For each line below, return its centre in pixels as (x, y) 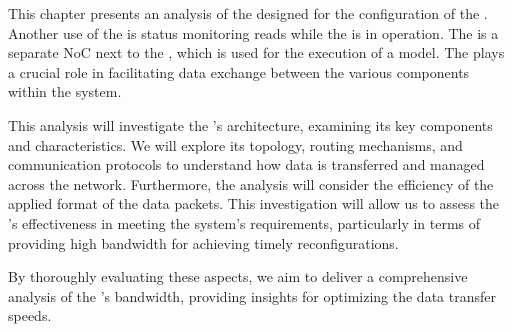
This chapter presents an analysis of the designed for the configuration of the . (248, 13)
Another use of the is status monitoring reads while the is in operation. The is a (253, 32)
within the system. (65, 91)
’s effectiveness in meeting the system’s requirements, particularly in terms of (244, 222)
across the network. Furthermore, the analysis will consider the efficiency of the (251, 183)
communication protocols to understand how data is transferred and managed (246, 164)
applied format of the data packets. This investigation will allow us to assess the (254, 203)
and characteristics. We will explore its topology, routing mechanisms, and (235, 144)
